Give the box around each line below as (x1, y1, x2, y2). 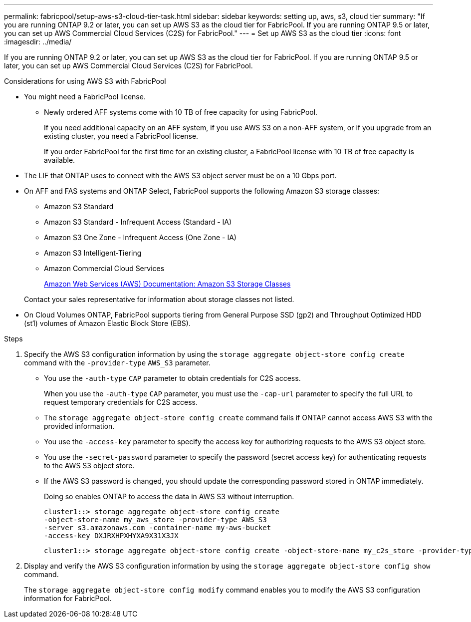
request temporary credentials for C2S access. (44, 398, 198, 406)
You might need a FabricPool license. (24, 92, 146, 101)
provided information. (44, 422, 115, 430)
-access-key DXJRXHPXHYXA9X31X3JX (44, 532, 179, 540)
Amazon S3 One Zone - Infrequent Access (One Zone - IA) (44, 233, 236, 242)
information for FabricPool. (24, 594, 112, 603)
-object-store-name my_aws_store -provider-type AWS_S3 (44, 516, 267, 524)
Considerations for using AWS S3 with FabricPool (4, 77, 166, 85)
